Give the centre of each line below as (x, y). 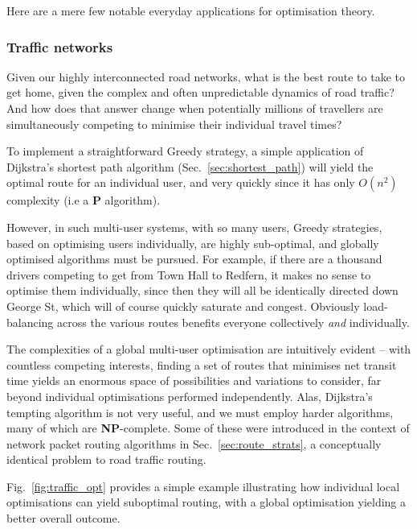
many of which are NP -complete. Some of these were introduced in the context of (208, 428)
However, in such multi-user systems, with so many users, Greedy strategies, (194, 227)
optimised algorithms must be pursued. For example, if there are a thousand (194, 259)
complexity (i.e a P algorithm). (84, 200)
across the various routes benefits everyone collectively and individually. (233, 322)
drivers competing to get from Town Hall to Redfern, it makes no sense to (189, 274)
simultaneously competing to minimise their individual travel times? (174, 124)
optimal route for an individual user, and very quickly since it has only (181, 182)
